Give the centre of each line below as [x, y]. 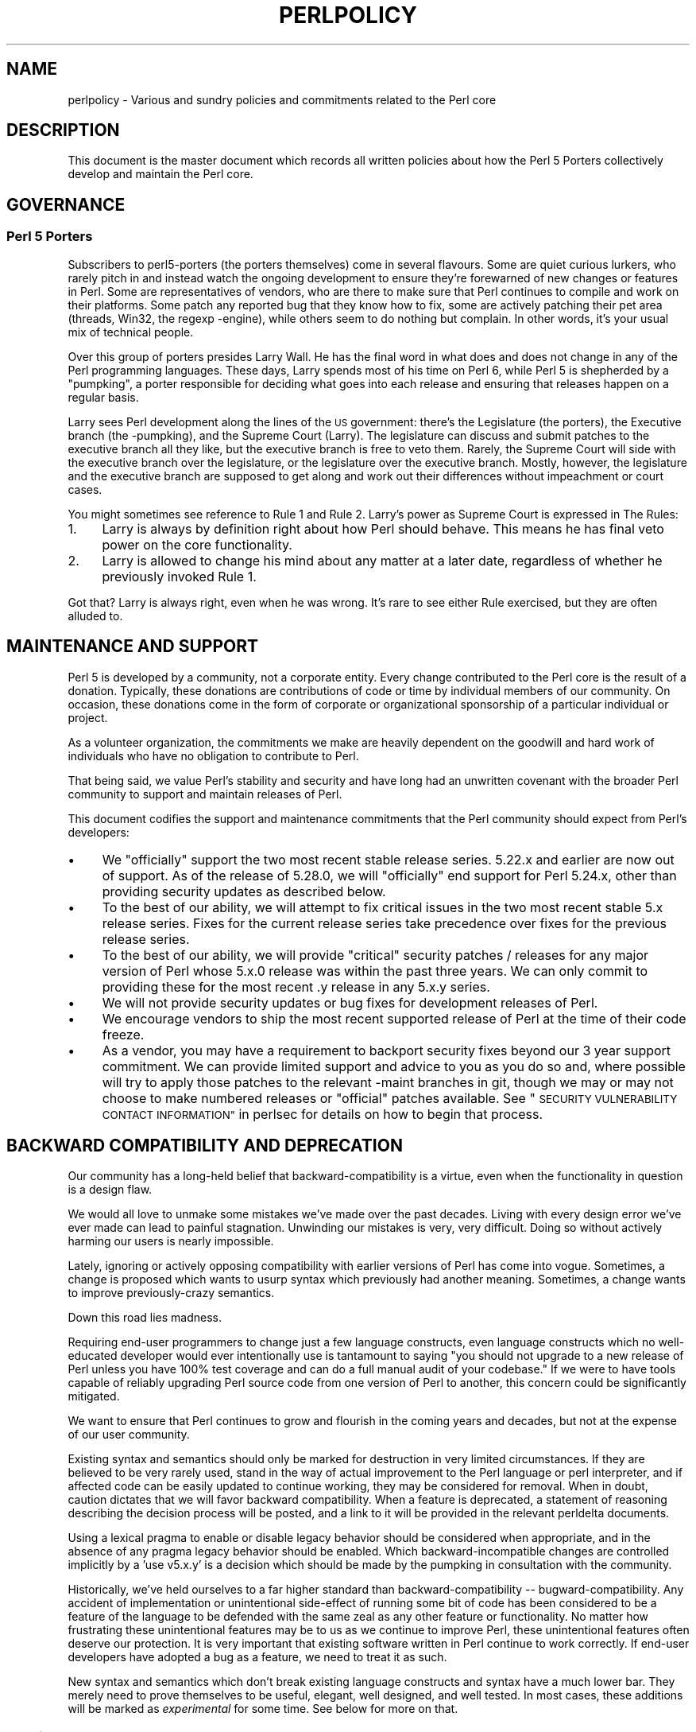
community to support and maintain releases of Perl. [205, 794]
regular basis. [103, 397]
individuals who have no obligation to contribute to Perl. [213, 755]
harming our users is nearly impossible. [171, 1241]
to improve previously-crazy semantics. [171, 1293]
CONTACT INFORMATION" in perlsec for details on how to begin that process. [323, 1114]
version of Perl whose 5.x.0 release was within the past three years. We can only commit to [375, 971]
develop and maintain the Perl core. [160, 174]
